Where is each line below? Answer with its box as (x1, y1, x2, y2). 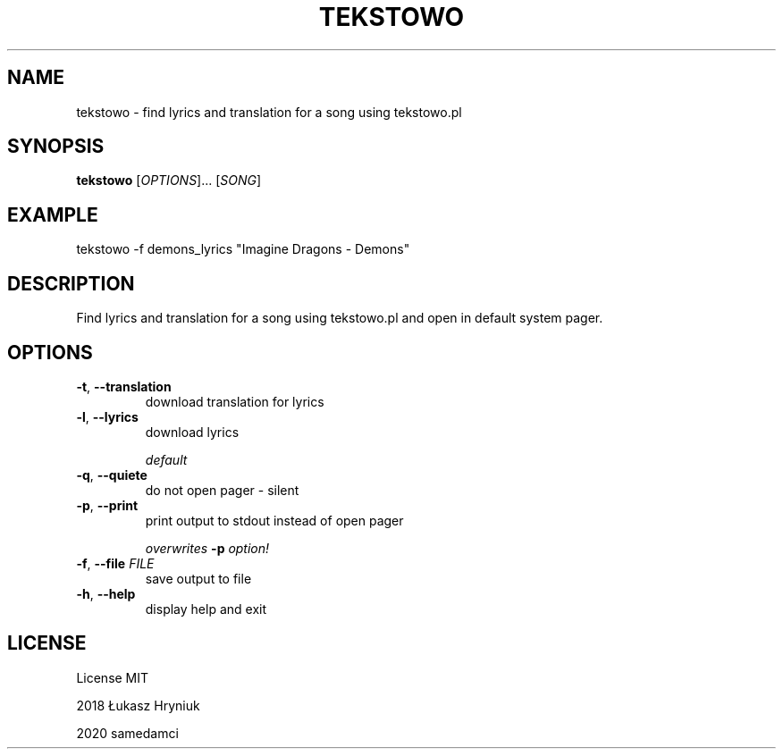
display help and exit (145, 601, 267, 617)
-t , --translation (76, 378, 172, 394)
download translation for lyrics (145, 393, 324, 409)
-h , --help (76, 585, 136, 601)
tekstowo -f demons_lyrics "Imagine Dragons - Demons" (76, 241, 410, 257)
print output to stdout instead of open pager (145, 512, 404, 528)
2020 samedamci (76, 725, 179, 741)
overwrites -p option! (145, 540, 270, 556)
